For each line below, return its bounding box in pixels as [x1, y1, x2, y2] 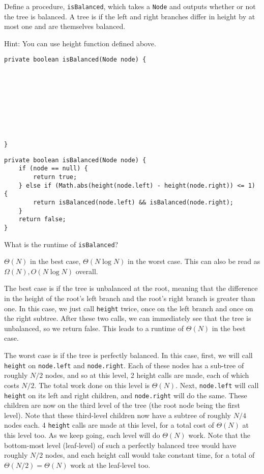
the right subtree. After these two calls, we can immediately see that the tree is [4, 313, 251, 323]
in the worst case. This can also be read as [128, 256, 260, 266]
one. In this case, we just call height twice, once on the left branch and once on [4, 303, 253, 313]
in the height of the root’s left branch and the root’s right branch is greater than [4, 293, 255, 303]
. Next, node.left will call [175, 379, 259, 390]
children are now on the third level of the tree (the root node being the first [4, 400, 240, 410]
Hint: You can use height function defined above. [4, 38, 156, 48]
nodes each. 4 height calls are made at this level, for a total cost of [4, 420, 214, 430]
